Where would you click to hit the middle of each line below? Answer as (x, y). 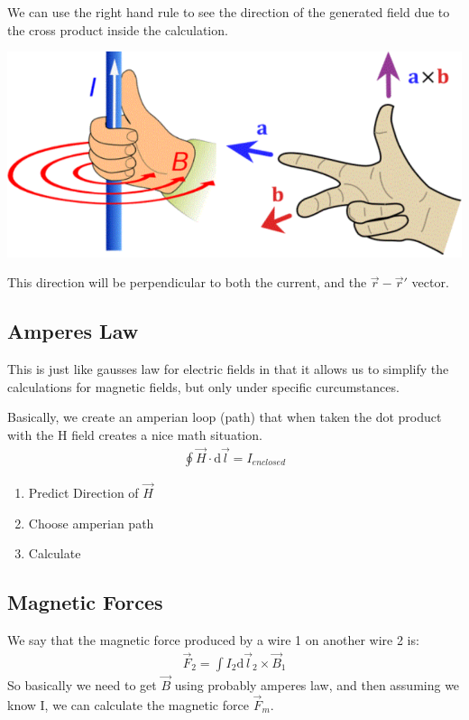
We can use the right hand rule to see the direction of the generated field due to (229, 12)
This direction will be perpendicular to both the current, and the (187, 282)
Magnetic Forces (85, 602)
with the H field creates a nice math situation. (135, 435)
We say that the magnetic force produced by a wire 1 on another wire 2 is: (213, 640)
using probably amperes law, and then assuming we (317, 685)
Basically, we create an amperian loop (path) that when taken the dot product (225, 417)
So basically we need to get (82, 685)
